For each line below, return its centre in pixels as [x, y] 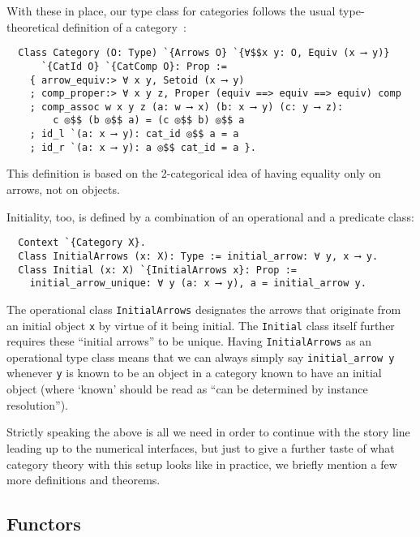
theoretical [33, 26]
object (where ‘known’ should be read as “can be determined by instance [187, 389]
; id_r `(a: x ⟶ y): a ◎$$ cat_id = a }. [143, 147]
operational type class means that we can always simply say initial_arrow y [201, 357]
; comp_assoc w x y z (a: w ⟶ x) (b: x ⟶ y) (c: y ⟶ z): [186, 107]
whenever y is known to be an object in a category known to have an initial [194, 373]
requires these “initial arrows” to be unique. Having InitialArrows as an [189, 341]
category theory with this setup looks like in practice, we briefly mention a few [202, 464]
